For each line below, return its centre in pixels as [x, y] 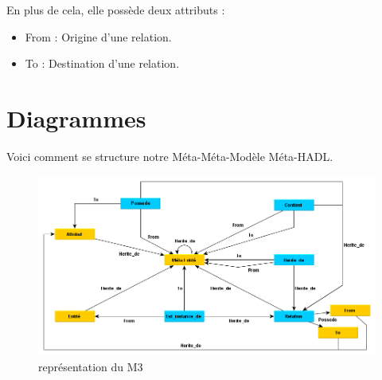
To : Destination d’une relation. [102, 63]
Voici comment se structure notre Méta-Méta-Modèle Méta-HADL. [170, 156]
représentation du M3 [91, 366]
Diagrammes [76, 118]
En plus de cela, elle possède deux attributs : [116, 10]
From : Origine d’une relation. [98, 36]
